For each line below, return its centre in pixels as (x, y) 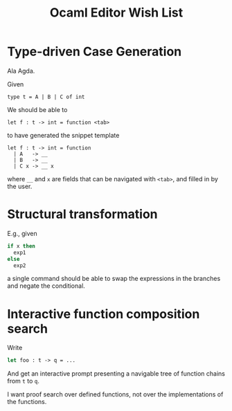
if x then (21, 246)
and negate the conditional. (46, 286)
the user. (20, 186)
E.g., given (23, 233)
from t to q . (23, 381)
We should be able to (37, 109)
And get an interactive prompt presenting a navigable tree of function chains (116, 374)
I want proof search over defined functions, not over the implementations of (115, 394)
